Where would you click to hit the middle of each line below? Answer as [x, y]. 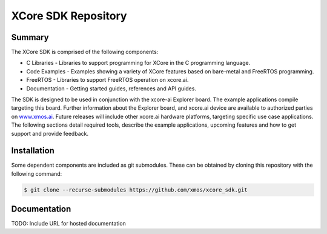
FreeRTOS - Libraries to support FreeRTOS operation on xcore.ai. [107, 80]
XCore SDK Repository [69, 16]
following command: [37, 173]
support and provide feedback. [50, 133]
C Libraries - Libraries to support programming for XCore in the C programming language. [138, 63]
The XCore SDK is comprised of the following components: [85, 52]
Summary [30, 37]
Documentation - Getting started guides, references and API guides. [111, 89]
